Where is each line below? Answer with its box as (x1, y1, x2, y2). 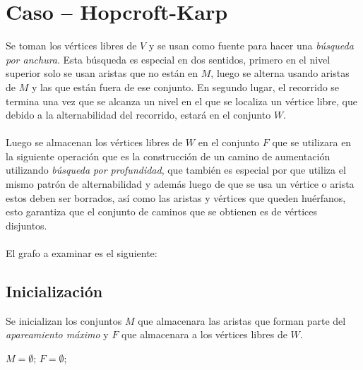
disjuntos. (6, 217, 47, 232)
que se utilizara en (272, 135, 352, 150)
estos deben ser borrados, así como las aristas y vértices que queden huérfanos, (6, 190, 346, 205)
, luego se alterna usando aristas (210, 66, 350, 80)
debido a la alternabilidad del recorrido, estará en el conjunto (6, 107, 271, 122)
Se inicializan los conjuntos (6, 313, 122, 328)
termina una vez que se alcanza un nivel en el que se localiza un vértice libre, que (6, 93, 357, 108)
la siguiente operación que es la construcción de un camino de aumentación (6, 148, 331, 163)
